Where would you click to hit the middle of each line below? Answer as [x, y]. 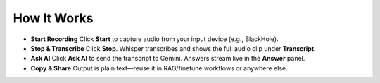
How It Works [53, 18]
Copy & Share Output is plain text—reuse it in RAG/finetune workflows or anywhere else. [159, 68]
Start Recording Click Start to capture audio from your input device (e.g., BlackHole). [154, 39]
